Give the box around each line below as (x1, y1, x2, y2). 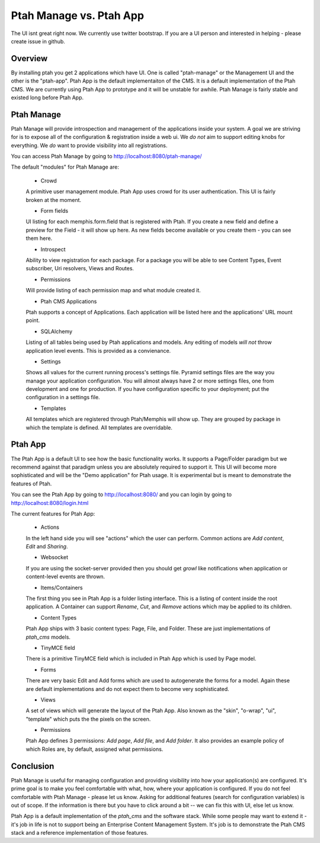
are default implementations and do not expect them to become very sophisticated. (25, 685, 229, 692)
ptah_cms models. (25, 633, 71, 640)
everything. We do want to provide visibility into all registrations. (11, 141, 168, 149)
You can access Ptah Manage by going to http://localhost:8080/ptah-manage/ (11, 153, 202, 160)
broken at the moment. (25, 196, 82, 203)
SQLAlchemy (40, 327, 73, 335)
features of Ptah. (11, 480, 52, 487)
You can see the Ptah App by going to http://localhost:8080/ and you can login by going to (11, 491, 232, 498)
